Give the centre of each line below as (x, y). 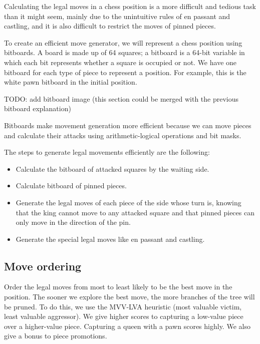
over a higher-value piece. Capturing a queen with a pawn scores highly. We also (127, 326)
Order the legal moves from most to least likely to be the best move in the (118, 287)
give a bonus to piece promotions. (56, 336)
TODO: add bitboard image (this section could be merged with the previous (121, 98)
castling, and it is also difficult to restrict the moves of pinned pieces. (110, 26)
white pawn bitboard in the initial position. (71, 82)
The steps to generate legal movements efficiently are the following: (107, 152)
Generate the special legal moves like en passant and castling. (110, 239)
